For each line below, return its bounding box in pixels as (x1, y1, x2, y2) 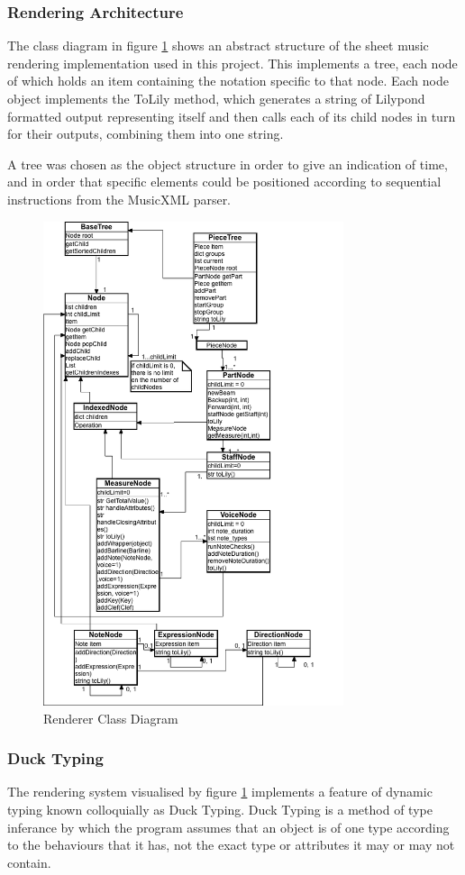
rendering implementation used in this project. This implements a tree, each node (7, 53, 458, 72)
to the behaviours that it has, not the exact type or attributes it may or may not (7, 835, 455, 854)
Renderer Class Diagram (43, 708, 178, 727)
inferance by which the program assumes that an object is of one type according (7, 817, 450, 836)
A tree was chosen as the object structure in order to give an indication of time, (7, 154, 448, 173)
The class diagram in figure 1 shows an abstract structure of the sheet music (7, 36, 429, 55)
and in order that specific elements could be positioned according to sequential (7, 172, 442, 191)
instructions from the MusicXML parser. (7, 189, 232, 208)
